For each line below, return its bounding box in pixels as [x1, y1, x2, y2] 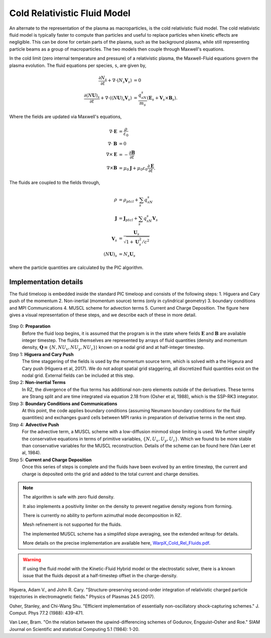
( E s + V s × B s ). [147, 95, 178, 102]
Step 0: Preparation [9, 323, 51, 329]
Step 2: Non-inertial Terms [9, 379, 66, 386]
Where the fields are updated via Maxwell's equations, [9, 113, 122, 119]
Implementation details [9, 278, 83, 286]
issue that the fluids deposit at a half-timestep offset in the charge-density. [23, 573, 178, 579]
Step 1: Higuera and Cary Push [9, 351, 74, 357]
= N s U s [118, 251, 135, 259]
